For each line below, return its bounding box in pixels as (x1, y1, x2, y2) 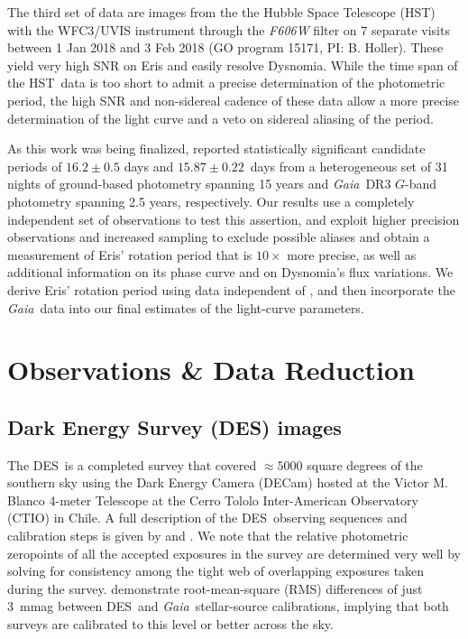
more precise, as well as (287, 245, 417, 264)
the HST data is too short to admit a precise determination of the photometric (7, 73, 445, 92)
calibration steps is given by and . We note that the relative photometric (7, 526, 408, 545)
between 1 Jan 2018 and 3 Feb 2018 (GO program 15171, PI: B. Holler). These (7, 38, 444, 57)
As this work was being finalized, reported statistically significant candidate (7, 139, 426, 158)
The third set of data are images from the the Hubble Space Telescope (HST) (7, 3, 436, 21)
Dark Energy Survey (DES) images (7, 412, 342, 440)
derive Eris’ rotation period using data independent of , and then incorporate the (7, 280, 455, 299)
